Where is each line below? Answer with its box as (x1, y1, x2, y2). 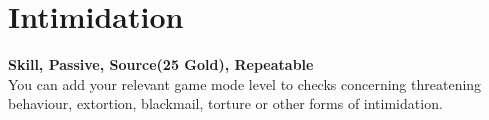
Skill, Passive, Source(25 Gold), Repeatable (8, 54, 314, 75)
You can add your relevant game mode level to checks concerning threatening (8, 73, 482, 94)
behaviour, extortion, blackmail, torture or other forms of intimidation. (8, 93, 443, 114)
